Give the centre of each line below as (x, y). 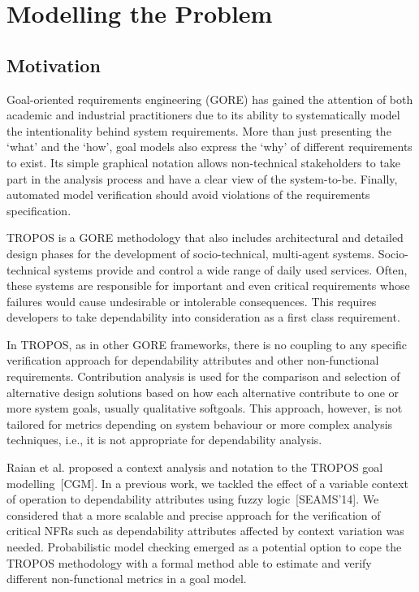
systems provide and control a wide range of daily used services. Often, (231, 269)
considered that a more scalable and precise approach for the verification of (194, 514)
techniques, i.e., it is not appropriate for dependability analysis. (164, 440)
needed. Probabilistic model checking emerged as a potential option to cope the (204, 547)
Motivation (54, 65)
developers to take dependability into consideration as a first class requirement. (203, 317)
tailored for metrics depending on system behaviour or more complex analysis (200, 423)
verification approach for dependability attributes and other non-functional (193, 360)
